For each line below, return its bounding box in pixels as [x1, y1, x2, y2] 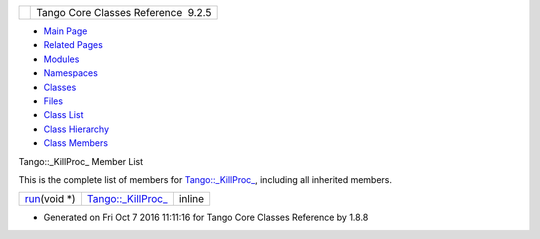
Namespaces [43, 67, 99, 79]
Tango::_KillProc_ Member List [18, 155, 144, 167]
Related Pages [43, 39, 104, 51]
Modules [43, 53, 80, 65]
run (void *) [24, 192, 76, 206]
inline [178, 192, 205, 206]
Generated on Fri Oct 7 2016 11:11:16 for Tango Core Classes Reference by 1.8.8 [43, 211, 369, 224]
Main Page [43, 25, 88, 37]
